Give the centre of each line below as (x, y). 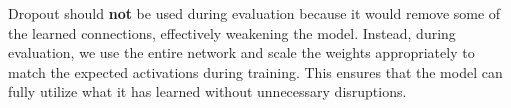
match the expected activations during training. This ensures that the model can (255, 71)
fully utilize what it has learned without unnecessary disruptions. (207, 91)
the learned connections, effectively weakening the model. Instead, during (232, 32)
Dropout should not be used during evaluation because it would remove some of (254, 13)
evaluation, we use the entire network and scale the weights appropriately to (241, 52)
